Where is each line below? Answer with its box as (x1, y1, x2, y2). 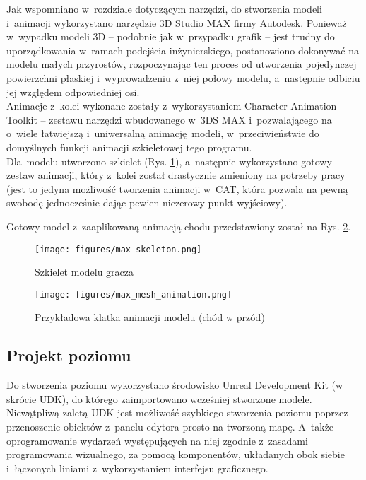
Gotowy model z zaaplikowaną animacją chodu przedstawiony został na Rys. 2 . (6, 218, 351, 233)
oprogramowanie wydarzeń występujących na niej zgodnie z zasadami (6, 433, 308, 447)
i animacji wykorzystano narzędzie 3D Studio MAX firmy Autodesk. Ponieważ (6, 15, 347, 30)
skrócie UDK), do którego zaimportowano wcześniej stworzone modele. (6, 391, 312, 406)
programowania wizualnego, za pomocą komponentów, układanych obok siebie (6, 447, 345, 462)
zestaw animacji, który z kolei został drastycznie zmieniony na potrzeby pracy (6, 168, 346, 182)
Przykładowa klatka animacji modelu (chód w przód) (35, 310, 265, 324)
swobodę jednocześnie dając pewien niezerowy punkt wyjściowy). (6, 195, 288, 210)
